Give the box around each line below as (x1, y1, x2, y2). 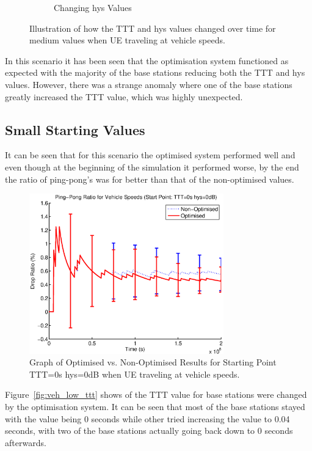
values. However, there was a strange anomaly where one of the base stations (5, 78, 292, 90)
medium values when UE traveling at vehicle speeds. (29, 34, 225, 46)
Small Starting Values (5, 120, 145, 139)
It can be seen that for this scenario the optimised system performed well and (5, 148, 296, 161)
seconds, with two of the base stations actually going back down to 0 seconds (5, 424, 293, 437)
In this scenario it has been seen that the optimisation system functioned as (5, 54, 289, 67)
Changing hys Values (54, 1, 132, 13)
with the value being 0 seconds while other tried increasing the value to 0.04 (5, 412, 290, 425)
